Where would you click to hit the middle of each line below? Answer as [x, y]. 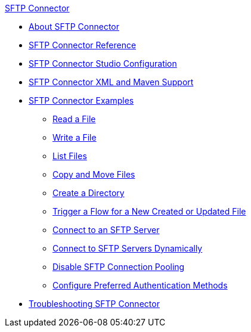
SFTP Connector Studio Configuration [103, 63]
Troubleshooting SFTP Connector [94, 304]
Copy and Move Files [94, 174]
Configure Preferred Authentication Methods [140, 285]
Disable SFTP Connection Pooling [119, 267]
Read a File [74, 119]
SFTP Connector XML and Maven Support [111, 82]
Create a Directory [89, 193]
